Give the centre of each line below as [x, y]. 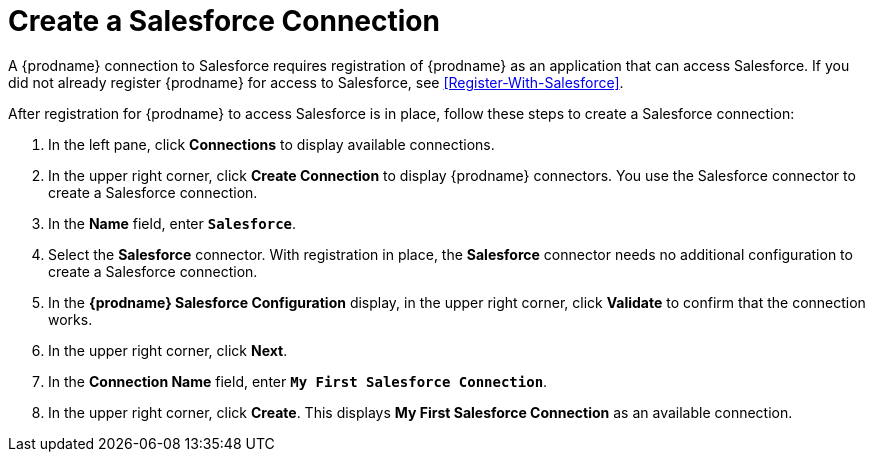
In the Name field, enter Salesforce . [172, 223]
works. [70, 319]
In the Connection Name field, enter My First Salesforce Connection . [298, 381]
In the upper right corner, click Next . [168, 350]
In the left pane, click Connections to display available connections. [271, 144]
